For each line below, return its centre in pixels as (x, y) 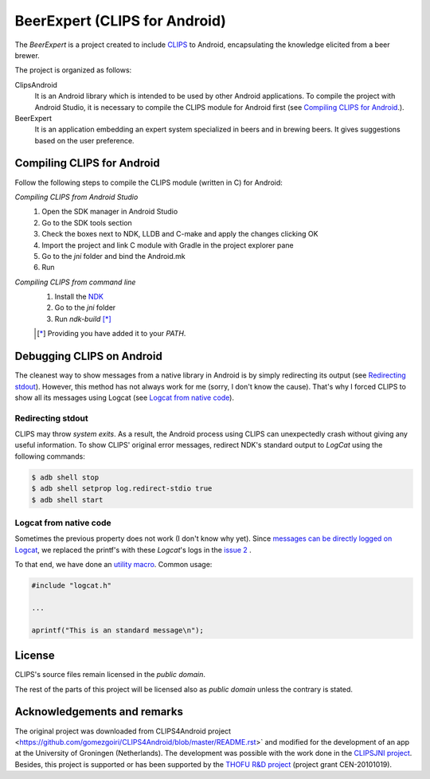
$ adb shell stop (65, 477)
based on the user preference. (84, 140)
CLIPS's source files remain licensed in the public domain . (110, 675)
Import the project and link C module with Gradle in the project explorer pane (168, 245)
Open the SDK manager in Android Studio (110, 212)
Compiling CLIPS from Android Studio (76, 197)
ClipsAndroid (36, 84)
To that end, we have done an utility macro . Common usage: (113, 565)
